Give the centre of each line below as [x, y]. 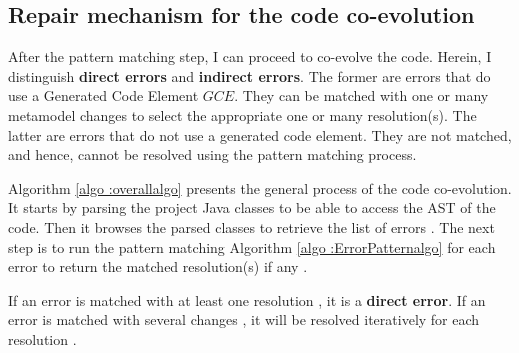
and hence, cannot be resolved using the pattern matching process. [212, 154]
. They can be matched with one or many [361, 95]
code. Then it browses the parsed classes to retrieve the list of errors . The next [251, 226]
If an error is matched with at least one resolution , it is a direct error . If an [247, 299]
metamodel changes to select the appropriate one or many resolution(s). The [242, 114]
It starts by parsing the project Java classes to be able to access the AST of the [252, 207]
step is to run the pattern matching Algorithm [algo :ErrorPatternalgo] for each [252, 246]
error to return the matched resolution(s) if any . [158, 266]
